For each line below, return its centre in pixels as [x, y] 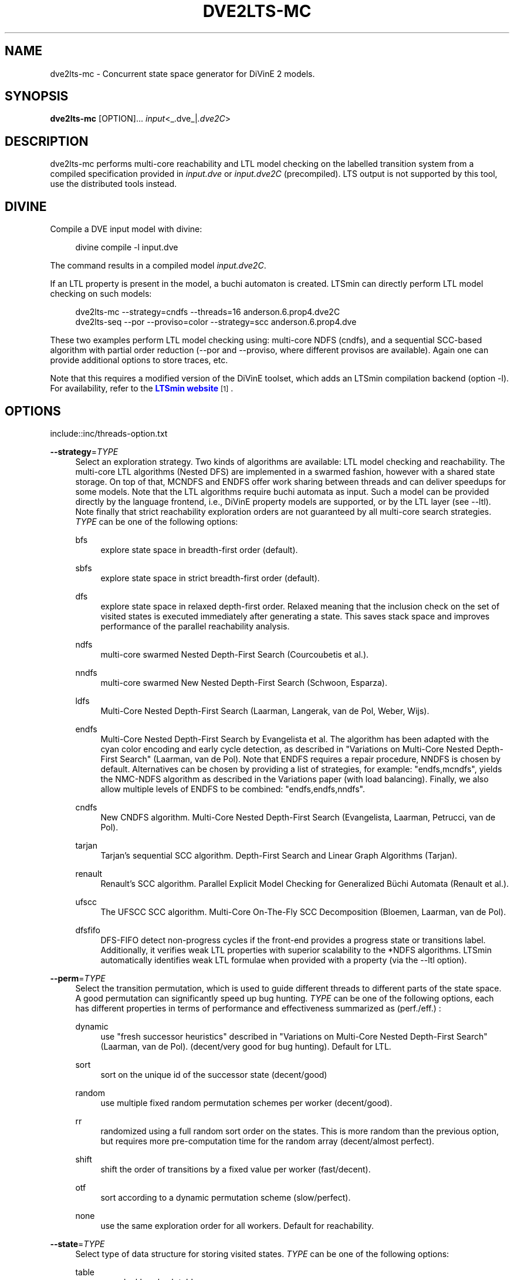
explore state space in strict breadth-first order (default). [210, 578]
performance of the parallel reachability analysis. [195, 626]
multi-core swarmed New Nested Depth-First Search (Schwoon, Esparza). [244, 682]
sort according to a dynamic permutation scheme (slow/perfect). [226, 1197]
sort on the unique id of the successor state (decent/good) [214, 1074]
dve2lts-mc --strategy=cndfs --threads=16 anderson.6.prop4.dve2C [208, 312]
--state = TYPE [77, 1244]
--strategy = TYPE [84, 451]
